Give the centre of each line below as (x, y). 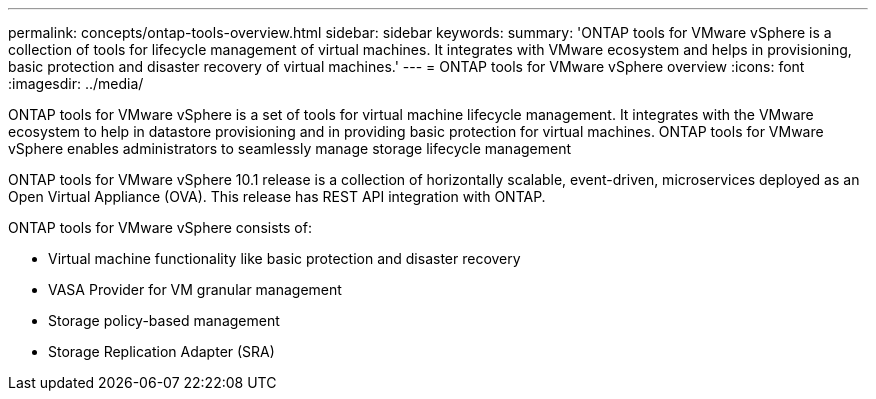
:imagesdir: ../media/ (76, 83)
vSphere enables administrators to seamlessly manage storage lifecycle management (290, 148)
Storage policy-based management (164, 320)
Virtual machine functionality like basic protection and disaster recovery (284, 258)
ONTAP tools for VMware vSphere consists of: (160, 227)
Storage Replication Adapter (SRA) (161, 351)
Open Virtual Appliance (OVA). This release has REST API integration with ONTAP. (277, 196)
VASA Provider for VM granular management (195, 289)
